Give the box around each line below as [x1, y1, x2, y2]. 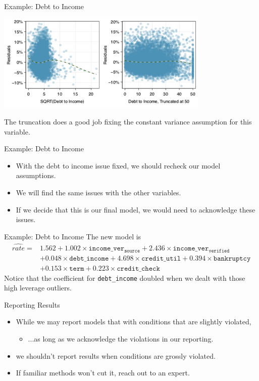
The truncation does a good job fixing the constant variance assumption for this [4, 116, 252, 127]
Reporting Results [4, 299, 60, 310]
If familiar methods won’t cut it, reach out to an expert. [16, 367, 190, 378]
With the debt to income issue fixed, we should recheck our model [16, 160, 221, 171]
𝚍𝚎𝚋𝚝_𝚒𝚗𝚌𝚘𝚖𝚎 [69, 255, 109, 263]
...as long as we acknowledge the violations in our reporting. [28, 333, 214, 344]
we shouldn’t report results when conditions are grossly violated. [16, 350, 216, 361]
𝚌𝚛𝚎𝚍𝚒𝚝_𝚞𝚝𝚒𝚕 [141, 255, 181, 263]
